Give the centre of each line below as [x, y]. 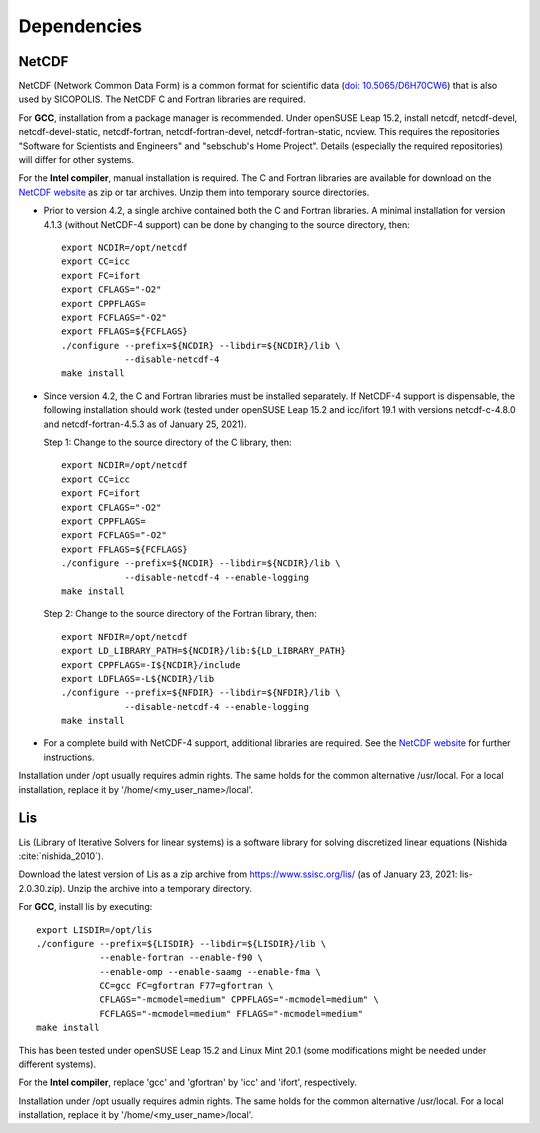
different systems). [57, 1064]
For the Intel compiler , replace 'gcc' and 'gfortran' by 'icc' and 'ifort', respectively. [187, 1082]
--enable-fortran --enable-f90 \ [181, 958]
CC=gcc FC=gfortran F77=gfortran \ [186, 986]
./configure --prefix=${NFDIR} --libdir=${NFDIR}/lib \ [201, 693]
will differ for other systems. [76, 160]
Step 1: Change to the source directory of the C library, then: [167, 442]
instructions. [69, 757]
